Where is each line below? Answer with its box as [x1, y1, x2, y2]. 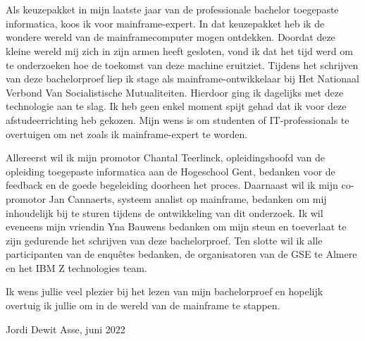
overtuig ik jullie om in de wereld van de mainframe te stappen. [6, 298, 280, 313]
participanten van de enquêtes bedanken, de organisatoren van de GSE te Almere [6, 247, 357, 261]
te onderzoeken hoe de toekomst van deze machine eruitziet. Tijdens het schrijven [6, 57, 359, 72]
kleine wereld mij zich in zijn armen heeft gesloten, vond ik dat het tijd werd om [6, 43, 353, 58]
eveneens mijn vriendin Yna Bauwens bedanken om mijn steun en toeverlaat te [6, 219, 347, 234]
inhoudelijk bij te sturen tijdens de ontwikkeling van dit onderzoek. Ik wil [6, 205, 323, 220]
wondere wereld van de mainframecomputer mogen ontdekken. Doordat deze [6, 30, 335, 44]
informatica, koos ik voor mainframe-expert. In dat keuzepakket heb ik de [6, 15, 325, 30]
